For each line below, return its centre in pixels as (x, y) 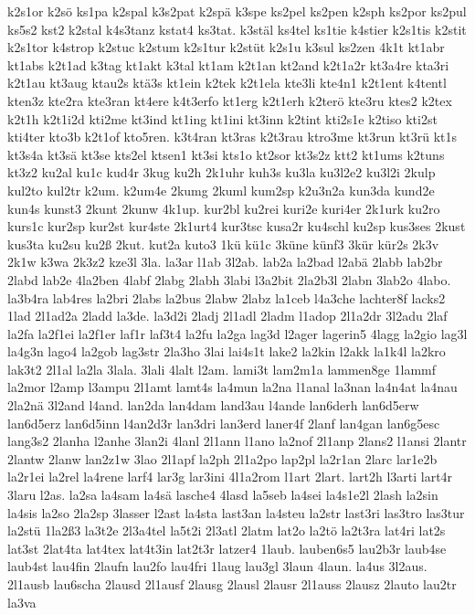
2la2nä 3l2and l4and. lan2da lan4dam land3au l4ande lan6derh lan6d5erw (213, 405)
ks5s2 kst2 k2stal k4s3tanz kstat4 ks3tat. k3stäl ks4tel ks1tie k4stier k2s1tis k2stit (237, 29)
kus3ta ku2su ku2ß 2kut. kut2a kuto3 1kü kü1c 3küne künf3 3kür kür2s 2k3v (223, 244)
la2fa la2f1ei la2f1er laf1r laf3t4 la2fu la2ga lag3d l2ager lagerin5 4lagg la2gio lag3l (237, 333)
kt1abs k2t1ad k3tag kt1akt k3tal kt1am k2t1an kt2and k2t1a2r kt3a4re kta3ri (228, 64)
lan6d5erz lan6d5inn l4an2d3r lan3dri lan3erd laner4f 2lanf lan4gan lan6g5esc (224, 423)
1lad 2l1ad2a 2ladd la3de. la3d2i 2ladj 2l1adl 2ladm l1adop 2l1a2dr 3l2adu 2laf (227, 316)
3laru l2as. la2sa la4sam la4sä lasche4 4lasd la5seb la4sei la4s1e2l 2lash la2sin (223, 495)
